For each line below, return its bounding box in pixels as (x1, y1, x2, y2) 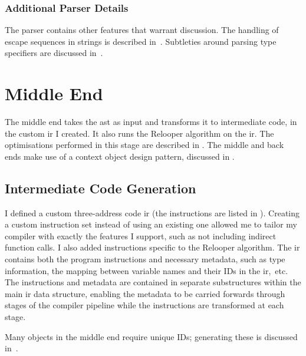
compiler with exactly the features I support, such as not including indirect (5, 229, 277, 242)
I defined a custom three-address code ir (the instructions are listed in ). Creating (5, 206, 300, 219)
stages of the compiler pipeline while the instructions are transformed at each (5, 299, 284, 311)
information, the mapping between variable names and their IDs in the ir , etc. (5, 264, 288, 276)
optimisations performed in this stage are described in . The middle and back (5, 139, 284, 151)
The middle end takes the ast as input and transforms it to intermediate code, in (5, 116, 297, 128)
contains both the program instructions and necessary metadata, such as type (5, 253, 285, 265)
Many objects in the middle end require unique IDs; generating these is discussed (5, 330, 298, 342)
